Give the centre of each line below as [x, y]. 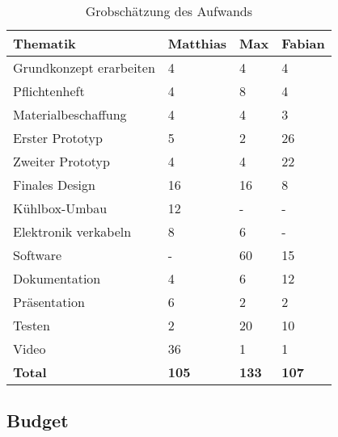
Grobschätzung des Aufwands [169, 11]
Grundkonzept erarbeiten [84, 67]
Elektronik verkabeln [72, 231]
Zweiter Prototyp [61, 161]
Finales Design [54, 185]
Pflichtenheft [49, 91]
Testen [32, 325]
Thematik [44, 43]
